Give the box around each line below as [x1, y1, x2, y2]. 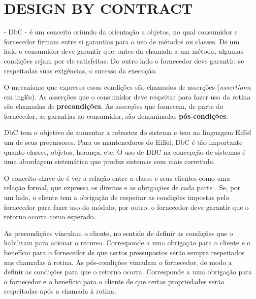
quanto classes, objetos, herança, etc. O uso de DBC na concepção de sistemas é [4, 146, 246, 157]
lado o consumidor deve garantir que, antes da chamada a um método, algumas [4, 46, 244, 56]
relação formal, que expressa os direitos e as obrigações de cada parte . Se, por [4, 182, 241, 193]
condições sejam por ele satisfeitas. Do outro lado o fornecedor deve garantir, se [4, 55, 244, 66]
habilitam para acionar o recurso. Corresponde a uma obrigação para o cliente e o [4, 237, 251, 248]
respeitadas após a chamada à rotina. [4, 286, 116, 296]
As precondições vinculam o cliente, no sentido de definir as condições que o [4, 228, 233, 238]
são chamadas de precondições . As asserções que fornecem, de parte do [4, 101, 224, 111]
